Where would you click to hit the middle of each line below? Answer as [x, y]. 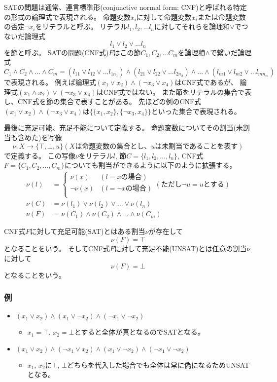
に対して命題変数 [164, 17]
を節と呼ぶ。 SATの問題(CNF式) [56, 52]
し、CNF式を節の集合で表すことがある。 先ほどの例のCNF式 [103, 101]
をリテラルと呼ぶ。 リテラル [81, 26]
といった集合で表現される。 [196, 111]
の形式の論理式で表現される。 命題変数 [67, 17]
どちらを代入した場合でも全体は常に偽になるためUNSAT [158, 364]
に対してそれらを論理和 [192, 26]
